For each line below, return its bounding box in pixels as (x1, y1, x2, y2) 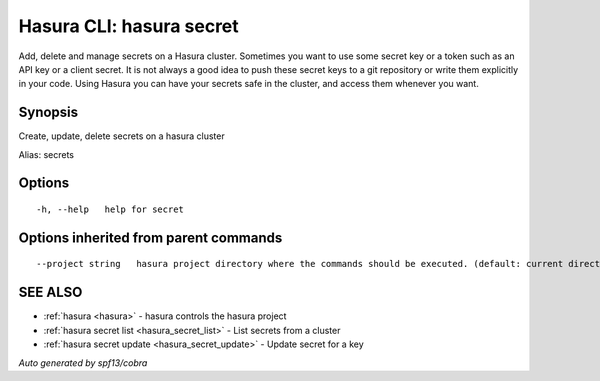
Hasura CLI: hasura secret (18, 15, 239, 37)
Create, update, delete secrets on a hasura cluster (18, 130, 225, 142)
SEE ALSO (18, 284, 83, 301)
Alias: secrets (18, 148, 75, 160)
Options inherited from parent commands (18, 229, 283, 246)
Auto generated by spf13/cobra (18, 356, 148, 369)
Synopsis (18, 104, 79, 121)
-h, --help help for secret (36, 204, 185, 215)
